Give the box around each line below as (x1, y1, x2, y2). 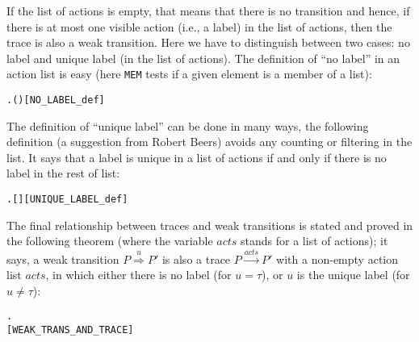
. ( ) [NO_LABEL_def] (6, 94, 105, 106)
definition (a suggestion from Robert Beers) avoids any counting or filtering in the (6, 133, 413, 150)
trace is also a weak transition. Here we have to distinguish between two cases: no (6, 34, 410, 51)
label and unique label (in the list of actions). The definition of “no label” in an (6, 49, 400, 66)
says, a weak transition (6, 250, 119, 267)
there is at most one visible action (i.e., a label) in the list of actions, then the (6, 18, 392, 35)
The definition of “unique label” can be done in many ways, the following (6, 117, 369, 134)
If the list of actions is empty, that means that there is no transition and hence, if (6, 2, 410, 19)
